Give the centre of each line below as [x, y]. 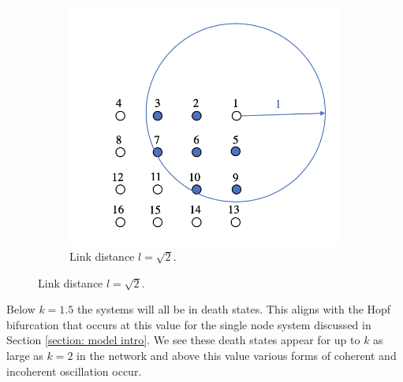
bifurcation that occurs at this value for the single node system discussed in [189, 324]
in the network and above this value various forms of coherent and [237, 356]
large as [25, 356]
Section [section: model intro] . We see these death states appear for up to [183, 340]
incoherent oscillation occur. [74, 371]
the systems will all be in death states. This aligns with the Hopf [234, 309]
